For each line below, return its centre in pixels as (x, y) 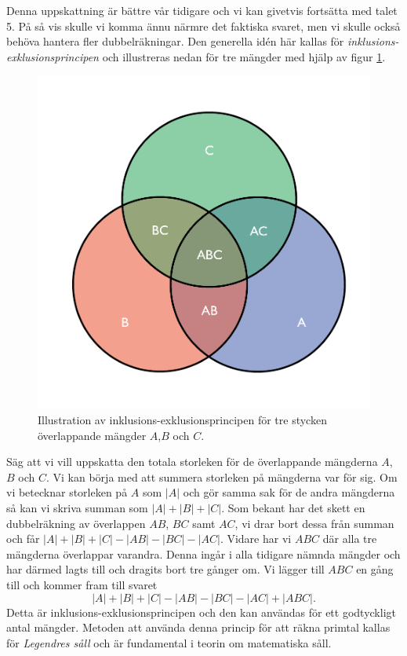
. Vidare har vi (256, 539)
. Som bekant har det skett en (293, 507)
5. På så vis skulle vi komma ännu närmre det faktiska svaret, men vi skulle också (203, 26)
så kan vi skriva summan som (77, 507)
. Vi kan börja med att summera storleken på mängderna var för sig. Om (222, 476)
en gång (375, 569)
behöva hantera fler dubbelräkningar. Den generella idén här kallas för (175, 41)
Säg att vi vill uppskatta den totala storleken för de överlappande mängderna (192, 462)
